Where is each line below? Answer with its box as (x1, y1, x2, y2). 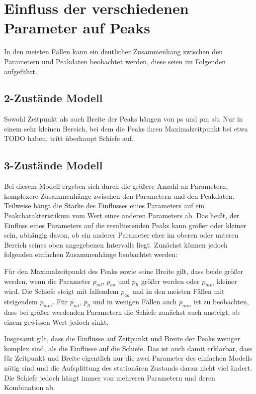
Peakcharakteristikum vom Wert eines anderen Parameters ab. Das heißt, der (4, 210, 240, 221)
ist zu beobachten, (193, 296, 249, 307)
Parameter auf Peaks (4, 17, 150, 38)
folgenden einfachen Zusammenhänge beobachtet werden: (4, 249, 177, 260)
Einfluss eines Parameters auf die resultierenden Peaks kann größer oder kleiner (4, 220, 247, 230)
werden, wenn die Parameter (4, 275, 91, 286)
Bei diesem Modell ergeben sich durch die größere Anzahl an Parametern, (4, 181, 228, 191)
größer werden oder (141, 275, 200, 286)
